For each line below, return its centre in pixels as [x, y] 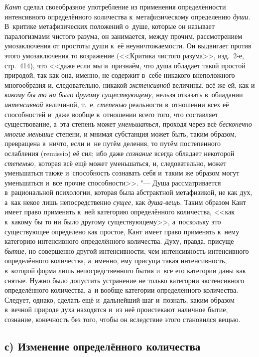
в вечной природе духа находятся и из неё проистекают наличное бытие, [116, 309]
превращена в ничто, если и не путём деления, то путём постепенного [113, 143]
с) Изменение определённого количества [103, 346]
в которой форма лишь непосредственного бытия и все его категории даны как [125, 270]
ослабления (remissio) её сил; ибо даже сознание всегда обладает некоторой [120, 153]
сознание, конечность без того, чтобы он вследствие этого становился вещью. [123, 319]
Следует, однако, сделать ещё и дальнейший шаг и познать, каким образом [120, 299]
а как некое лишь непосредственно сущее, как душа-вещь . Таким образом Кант [125, 202]
